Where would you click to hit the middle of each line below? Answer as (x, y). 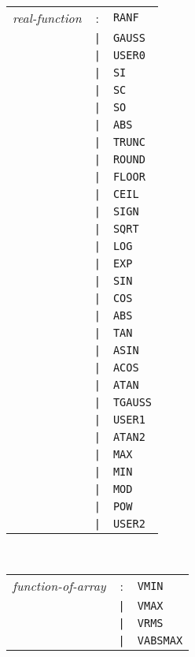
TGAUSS (132, 402)
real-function (47, 17)
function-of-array (59, 586)
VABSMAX (160, 641)
